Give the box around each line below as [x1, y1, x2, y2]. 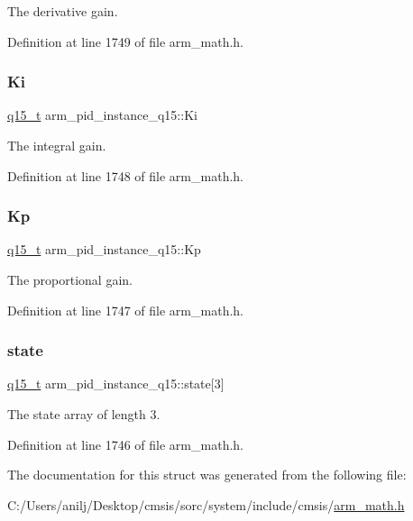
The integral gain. [7, 136, 106, 154]
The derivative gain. [7, 2, 118, 20]
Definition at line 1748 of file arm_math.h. [7, 166, 243, 185]
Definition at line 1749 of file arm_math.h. [7, 32, 243, 50]
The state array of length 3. [7, 405, 161, 423]
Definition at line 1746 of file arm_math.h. [7, 434, 243, 453]
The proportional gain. [7, 270, 133, 288]
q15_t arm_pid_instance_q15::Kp [7, 240, 201, 259]
